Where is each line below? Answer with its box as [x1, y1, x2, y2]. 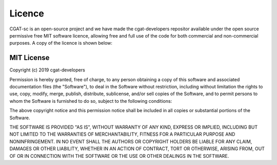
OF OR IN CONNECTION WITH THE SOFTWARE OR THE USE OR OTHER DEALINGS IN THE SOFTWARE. [9, 153, 229, 159]
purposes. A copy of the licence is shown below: [9, 40, 113, 46]
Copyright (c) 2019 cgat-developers [9, 67, 86, 73]
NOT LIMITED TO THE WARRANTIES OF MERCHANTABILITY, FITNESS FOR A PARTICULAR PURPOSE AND [9, 131, 235, 137]
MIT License [9, 53, 50, 62]
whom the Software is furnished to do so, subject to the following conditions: [9, 98, 172, 104]
